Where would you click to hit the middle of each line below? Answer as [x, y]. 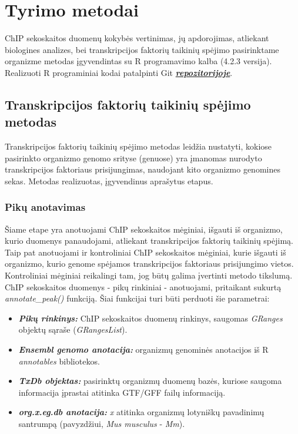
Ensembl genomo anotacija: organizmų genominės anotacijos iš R [143, 349]
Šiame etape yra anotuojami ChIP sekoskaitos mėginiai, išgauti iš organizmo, [144, 229]
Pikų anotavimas [45, 207]
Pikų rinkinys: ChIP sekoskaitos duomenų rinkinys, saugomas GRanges [150, 318]
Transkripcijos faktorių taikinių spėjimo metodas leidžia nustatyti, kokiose [138, 146]
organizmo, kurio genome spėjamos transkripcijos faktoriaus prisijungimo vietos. [149, 264]
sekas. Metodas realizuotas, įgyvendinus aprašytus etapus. [109, 180]
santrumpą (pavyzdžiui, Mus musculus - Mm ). [102, 423]
